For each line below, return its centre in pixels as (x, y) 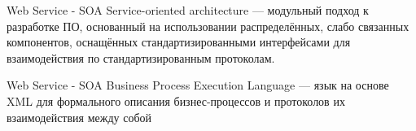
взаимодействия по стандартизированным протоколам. (141, 57)
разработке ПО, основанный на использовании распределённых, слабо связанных (208, 26)
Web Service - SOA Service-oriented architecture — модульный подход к (188, 10)
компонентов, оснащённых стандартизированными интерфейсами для (179, 42)
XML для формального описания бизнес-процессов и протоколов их (176, 100)
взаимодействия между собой (79, 117)
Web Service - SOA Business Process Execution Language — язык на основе (198, 85)
